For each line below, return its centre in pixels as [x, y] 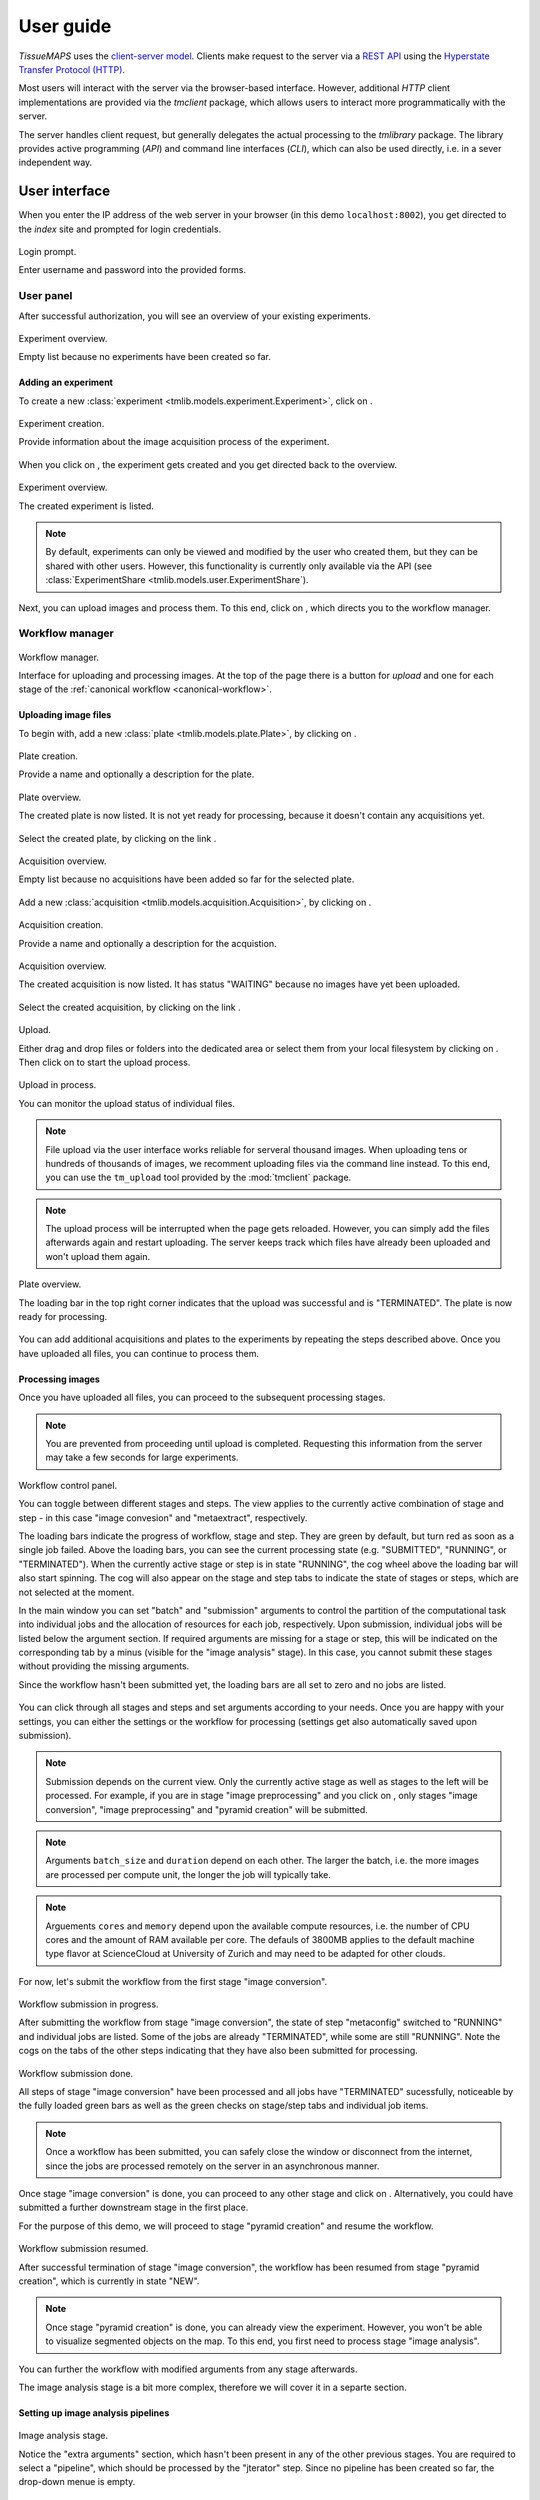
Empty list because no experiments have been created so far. [145, 357]
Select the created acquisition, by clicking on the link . [130, 1007]
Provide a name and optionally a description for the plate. [136, 774]
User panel [45, 296]
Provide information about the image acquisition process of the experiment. [174, 442]
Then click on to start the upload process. [104, 1062]
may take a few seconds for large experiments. [142, 1457]
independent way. [55, 162]
